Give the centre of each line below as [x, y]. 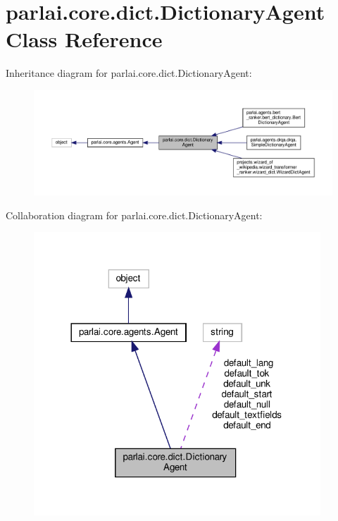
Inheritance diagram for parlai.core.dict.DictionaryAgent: [129, 73]
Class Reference [84, 39]
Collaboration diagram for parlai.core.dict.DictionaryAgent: [134, 215]
